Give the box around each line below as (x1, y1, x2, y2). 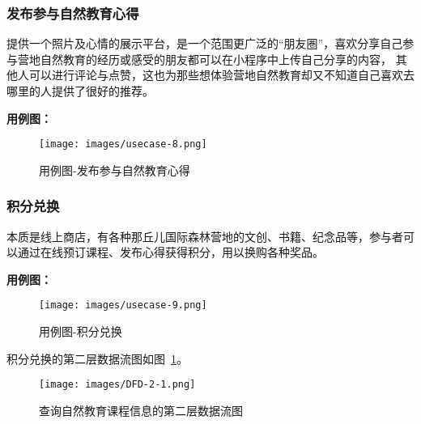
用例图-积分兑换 (39, 323, 122, 340)
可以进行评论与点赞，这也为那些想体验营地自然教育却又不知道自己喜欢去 (28, 66, 415, 83)
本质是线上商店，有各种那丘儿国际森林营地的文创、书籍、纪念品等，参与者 (6, 227, 403, 244)
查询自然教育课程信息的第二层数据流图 (39, 401, 243, 418)
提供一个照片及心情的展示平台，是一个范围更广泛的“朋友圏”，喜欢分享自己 (6, 35, 403, 52)
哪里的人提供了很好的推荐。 (6, 83, 154, 99)
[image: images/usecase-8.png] (39, 138, 207, 151)
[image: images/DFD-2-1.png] (39, 379, 196, 391)
